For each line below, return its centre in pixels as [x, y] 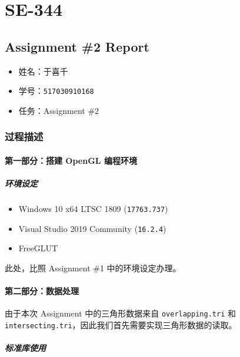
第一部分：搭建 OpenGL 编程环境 [71, 160]
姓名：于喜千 [43, 71]
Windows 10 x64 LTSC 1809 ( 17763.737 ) [93, 209]
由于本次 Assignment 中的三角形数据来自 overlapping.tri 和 [120, 313]
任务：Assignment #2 [59, 110]
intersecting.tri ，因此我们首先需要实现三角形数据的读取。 [121, 324]
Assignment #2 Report [77, 46]
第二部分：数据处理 [42, 291]
